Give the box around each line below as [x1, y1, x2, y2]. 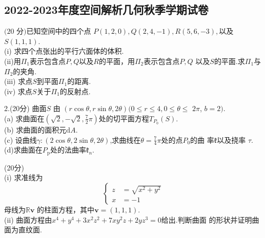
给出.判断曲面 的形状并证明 [161, 214, 252, 225]
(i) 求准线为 [4, 172, 43, 183]
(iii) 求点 [4, 76, 33, 86]
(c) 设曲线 [4, 134, 37, 145]
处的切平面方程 [98, 113, 149, 123]
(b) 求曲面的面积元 [4, 124, 67, 135]
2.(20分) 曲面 [4, 103, 47, 114]
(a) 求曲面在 [4, 113, 45, 123]
